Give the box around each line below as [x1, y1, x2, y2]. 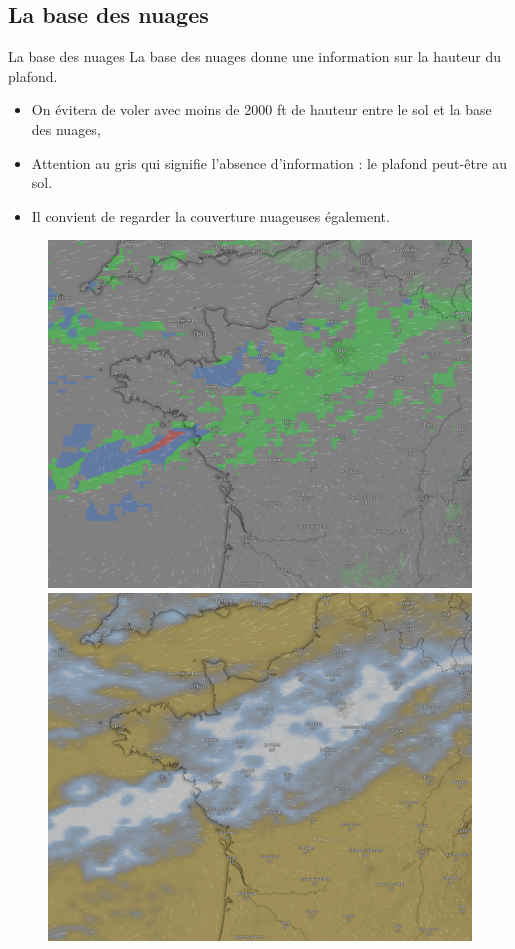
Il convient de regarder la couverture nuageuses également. [31, 205, 390, 226]
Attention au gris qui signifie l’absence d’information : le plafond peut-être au [31, 152, 508, 173]
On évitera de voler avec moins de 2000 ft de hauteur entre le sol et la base [31, 99, 492, 120]
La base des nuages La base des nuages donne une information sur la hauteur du [8, 46, 501, 67]
